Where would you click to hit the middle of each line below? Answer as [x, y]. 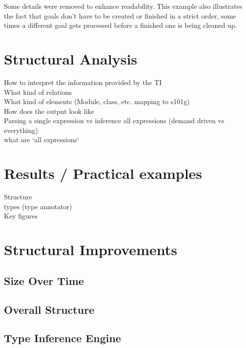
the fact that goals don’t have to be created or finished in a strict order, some [120, 15]
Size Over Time [44, 280]
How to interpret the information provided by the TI [83, 82]
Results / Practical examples [103, 173]
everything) [21, 130]
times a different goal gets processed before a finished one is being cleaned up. [121, 25]
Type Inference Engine [62, 338]
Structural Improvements [91, 250]
